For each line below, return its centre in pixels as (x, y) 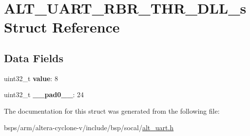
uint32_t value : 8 (31, 78)
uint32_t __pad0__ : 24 (44, 94)
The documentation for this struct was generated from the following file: (112, 110)
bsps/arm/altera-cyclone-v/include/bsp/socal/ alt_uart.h (89, 127)
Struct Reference (62, 27)
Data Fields (34, 58)
